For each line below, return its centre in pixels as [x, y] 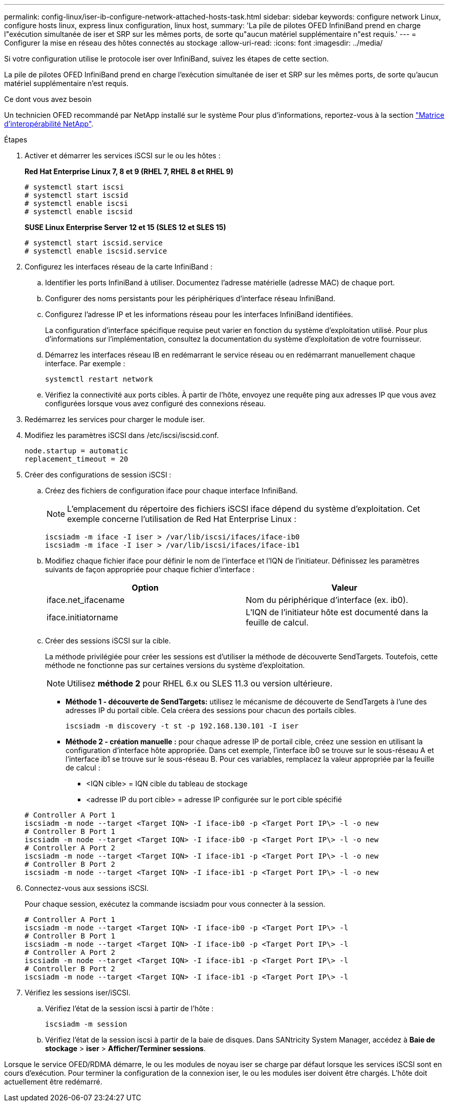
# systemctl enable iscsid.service [96, 251]
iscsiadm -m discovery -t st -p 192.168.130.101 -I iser [182, 726]
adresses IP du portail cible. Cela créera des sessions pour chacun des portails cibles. [211, 710]
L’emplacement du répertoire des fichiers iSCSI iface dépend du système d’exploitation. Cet [244, 509]
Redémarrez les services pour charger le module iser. [115, 419]
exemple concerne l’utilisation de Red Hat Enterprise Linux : [182, 519]
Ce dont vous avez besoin [48, 99]
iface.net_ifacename [86, 600]
